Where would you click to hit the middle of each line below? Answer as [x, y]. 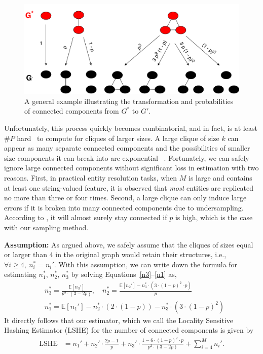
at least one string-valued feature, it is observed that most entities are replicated [129, 187]
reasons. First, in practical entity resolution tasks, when [91, 177]
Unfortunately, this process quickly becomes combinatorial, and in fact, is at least [131, 128]
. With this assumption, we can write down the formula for [146, 264]
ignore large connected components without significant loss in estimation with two [131, 168]
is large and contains [220, 177]
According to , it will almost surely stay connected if [86, 217]
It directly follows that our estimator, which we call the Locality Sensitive [119, 320]
